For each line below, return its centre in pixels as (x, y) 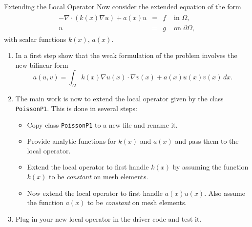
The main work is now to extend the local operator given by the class (119, 99)
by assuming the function (210, 167)
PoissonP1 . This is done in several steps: (76, 108)
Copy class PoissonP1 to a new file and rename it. (102, 124)
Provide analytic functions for (72, 141)
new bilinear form (42, 65)
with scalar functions (35, 39)
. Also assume (225, 193)
